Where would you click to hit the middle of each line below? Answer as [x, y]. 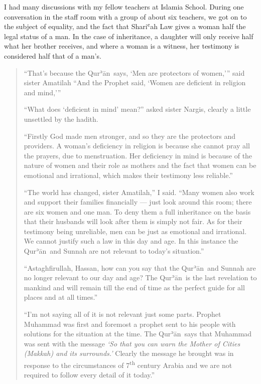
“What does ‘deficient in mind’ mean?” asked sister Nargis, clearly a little [137, 109]
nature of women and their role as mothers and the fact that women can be [140, 165]
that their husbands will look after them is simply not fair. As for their [133, 221]
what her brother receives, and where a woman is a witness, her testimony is [122, 46]
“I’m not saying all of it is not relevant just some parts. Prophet [122, 314]
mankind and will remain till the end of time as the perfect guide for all [134, 287]
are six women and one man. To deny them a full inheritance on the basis [137, 211]
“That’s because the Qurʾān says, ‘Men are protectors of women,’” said [134, 72]
